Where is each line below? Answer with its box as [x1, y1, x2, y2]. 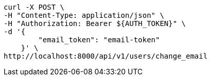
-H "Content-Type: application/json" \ [4, 11, 164, 19]
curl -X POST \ [4, 3, 65, 11]
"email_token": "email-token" [38, 36, 160, 44]
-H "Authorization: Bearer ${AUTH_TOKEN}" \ [4, 19, 186, 28]
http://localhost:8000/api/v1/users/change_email [4, 52, 208, 60]
